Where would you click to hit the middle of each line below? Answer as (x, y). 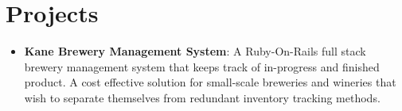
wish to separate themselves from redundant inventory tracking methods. (202, 97)
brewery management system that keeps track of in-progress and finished (202, 66)
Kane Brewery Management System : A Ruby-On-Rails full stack (195, 51)
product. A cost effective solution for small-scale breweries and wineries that (210, 82)
